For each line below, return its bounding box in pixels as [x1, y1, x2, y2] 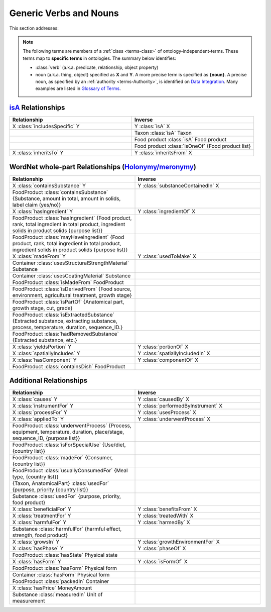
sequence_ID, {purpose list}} [12, 435, 80, 442]
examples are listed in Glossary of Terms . [35, 85, 121, 91]
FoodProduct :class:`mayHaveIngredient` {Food [12, 234, 124, 241]
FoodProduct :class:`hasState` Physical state [12, 552, 118, 559]
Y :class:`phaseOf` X [138, 545, 186, 552]
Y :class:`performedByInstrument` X [138, 402, 223, 410]
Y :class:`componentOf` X [138, 356, 199, 363]
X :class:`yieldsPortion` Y [12, 343, 72, 350]
